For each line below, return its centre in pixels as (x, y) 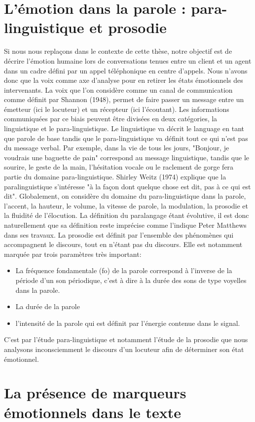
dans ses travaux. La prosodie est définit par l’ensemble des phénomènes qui (119, 234)
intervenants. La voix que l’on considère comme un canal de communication (118, 89)
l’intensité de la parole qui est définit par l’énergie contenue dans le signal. (128, 323)
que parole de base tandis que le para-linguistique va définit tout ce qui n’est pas (126, 138)
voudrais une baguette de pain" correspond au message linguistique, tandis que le (127, 157)
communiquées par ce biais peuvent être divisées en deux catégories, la (111, 119)
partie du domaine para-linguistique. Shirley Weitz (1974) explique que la (115, 177)
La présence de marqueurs (95, 393)
